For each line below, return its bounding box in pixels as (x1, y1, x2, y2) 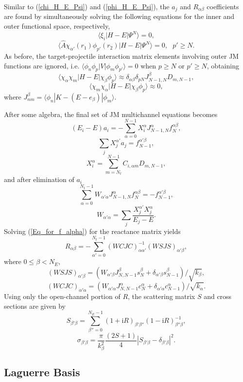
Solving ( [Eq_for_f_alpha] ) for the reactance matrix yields (4, 226, 181, 236)
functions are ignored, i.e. (4, 60, 80, 70)
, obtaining (207, 60, 239, 70)
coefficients (207, 1, 239, 11)
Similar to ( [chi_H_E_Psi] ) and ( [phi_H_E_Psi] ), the (4, 1, 170, 11)
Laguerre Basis (4, 365, 80, 380)
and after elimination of (4, 174, 74, 184)
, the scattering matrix (128, 291, 195, 301)
